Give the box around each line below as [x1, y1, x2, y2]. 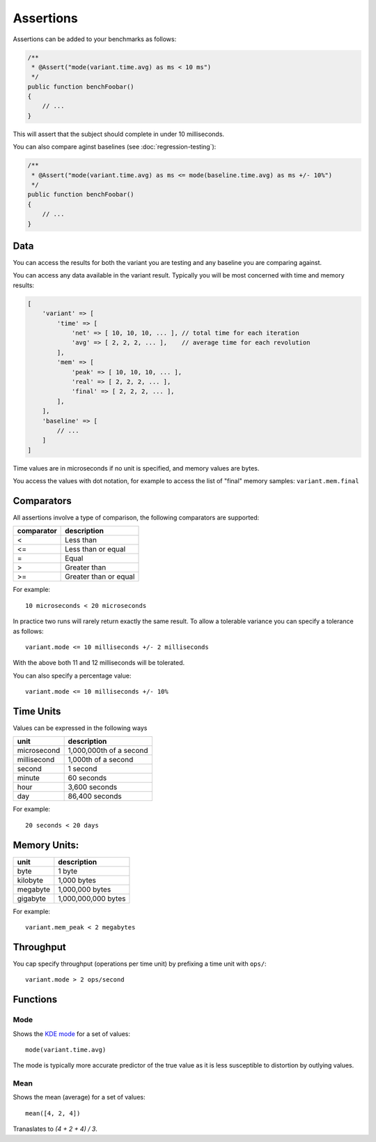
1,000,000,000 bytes [58, 893, 126, 903]
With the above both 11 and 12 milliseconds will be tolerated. [13, 659, 185, 667]
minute [17, 773, 40, 783]
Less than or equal [65, 545, 126, 554]
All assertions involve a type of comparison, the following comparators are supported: [13, 513, 260, 521]
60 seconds [68, 773, 107, 783]
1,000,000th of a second [68, 746, 149, 756]
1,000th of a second [68, 755, 134, 765]
